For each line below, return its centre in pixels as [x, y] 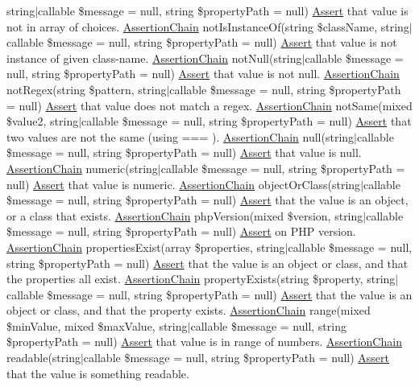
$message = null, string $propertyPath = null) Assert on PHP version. [181, 231]
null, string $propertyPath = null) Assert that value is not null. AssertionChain [203, 74]
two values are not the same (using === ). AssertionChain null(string [180, 136]
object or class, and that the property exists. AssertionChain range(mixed [189, 310]
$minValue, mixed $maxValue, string [97, 325]
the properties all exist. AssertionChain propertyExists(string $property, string [201, 279]
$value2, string [43, 121]
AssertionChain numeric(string [82, 168]
